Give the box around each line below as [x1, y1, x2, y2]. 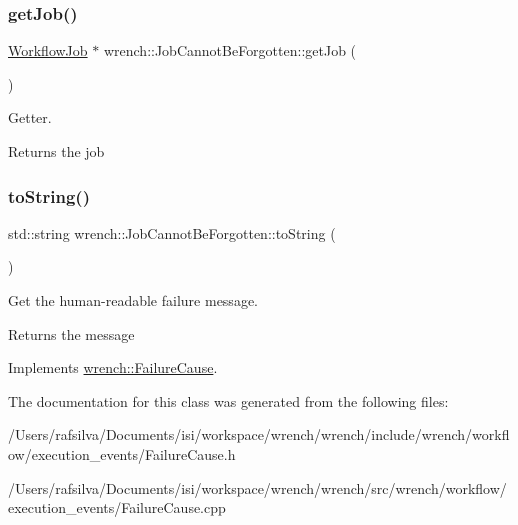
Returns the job [8, 141, 105, 161]
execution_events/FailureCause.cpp [8, 497, 226, 518]
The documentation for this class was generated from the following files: [8, 390, 449, 411]
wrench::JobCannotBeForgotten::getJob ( [103, 40, 357, 61]
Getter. [8, 107, 52, 128]
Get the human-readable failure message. [8, 290, 258, 310]
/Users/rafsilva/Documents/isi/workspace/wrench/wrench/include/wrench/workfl [8, 424, 510, 445]
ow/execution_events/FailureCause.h [8, 443, 236, 464]
